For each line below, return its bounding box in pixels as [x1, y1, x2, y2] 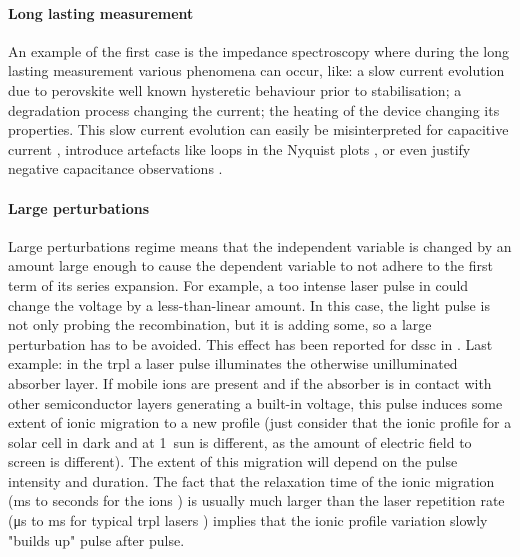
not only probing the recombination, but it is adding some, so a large [8, 314, 432, 335]
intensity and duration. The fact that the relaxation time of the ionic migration [8, 470, 495, 491]
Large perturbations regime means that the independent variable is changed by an [8, 235, 512, 256]
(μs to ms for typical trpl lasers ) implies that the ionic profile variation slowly [8, 510, 488, 531]
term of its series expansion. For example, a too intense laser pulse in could [8, 274, 469, 295]
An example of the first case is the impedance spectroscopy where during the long [8, 40, 510, 61]
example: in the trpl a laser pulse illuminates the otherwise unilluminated [8, 353, 458, 374]
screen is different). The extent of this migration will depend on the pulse [8, 451, 458, 472]
